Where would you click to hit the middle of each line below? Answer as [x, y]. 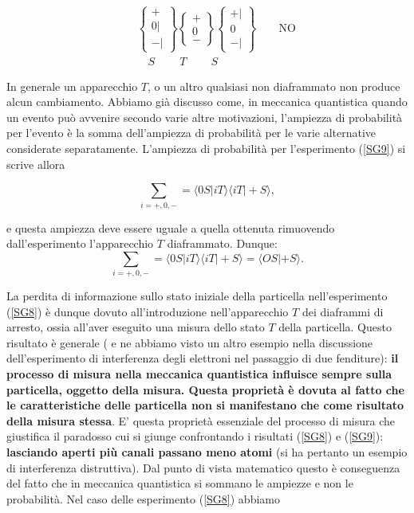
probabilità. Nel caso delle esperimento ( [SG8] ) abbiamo [143, 498]
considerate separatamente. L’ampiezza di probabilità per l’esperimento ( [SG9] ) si [206, 149]
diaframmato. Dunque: [222, 243]
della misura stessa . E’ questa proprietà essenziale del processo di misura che [201, 420]
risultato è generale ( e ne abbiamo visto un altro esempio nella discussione [190, 342]
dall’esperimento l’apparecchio [80, 243]
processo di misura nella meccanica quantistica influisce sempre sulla [199, 374]
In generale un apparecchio [72, 86]
